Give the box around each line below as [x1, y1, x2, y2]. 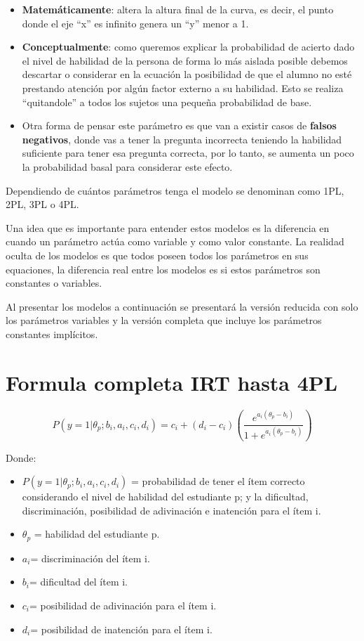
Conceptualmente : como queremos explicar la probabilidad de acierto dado [22, 39, 355, 54]
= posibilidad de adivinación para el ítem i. [29, 598, 217, 613]
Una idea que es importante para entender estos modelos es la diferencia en [6, 220, 330, 235]
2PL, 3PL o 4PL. [6, 197, 79, 212]
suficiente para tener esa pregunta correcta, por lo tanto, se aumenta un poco [22, 145, 354, 160]
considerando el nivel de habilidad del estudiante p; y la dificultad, [22, 489, 309, 504]
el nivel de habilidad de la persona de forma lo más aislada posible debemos [22, 53, 348, 67]
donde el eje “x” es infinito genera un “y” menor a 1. [22, 15, 249, 30]
